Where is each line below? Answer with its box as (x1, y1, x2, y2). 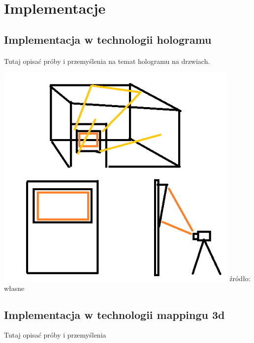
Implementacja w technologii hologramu (4, 31, 212, 47)
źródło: (229, 273, 251, 283)
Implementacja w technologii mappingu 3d (4, 307, 225, 322)
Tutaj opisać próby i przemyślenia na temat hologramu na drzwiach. (4, 56, 210, 66)
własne (4, 283, 25, 293)
